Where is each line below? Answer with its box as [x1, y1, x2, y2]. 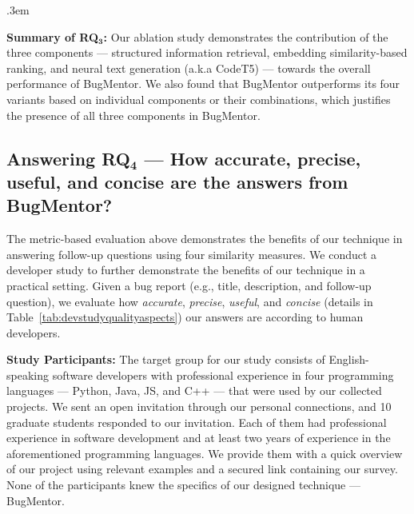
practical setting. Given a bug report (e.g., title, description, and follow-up [6, 277, 372, 293]
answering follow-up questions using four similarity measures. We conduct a [6, 245, 377, 262]
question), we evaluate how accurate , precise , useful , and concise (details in [6, 293, 373, 309]
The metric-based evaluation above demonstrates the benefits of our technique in [6, 230, 403, 247]
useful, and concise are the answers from [6, 169, 348, 193]
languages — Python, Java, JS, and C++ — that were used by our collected [6, 382, 382, 399]
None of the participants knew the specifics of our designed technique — [6, 476, 360, 493]
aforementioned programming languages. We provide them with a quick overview [6, 444, 403, 461]
